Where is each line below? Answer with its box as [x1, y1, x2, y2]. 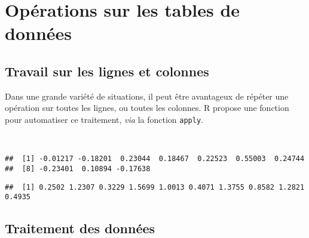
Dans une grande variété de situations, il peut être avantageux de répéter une [5, 89, 289, 102]
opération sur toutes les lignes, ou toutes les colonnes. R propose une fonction [5, 101, 289, 114]
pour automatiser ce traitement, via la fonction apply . [5, 113, 203, 125]
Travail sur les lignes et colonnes [5, 61, 209, 80]
